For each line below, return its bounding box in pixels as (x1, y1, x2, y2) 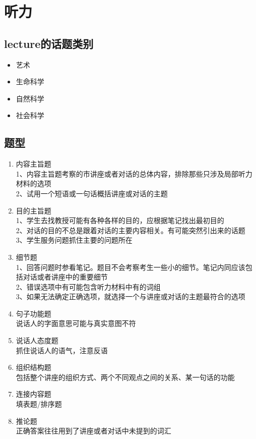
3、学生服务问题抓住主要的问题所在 (16, 235, 133, 245)
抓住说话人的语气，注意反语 (16, 345, 108, 355)
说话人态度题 (16, 335, 58, 346)
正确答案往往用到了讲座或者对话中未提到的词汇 (16, 425, 171, 436)
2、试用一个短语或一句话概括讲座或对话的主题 (16, 188, 168, 198)
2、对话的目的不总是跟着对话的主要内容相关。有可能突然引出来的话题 (16, 225, 245, 235)
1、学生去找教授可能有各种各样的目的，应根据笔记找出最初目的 (16, 215, 224, 226)
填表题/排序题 (16, 399, 62, 409)
